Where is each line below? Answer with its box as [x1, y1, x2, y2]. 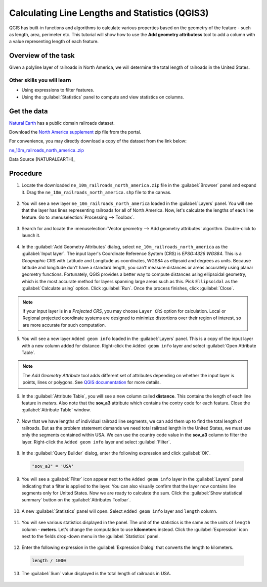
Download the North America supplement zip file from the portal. [9, 129, 141, 135]
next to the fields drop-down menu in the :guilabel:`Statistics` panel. [21, 533, 160, 539]
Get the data [9, 107, 48, 115]
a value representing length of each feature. [9, 39, 99, 45]
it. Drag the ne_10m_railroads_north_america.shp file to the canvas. [21, 189, 172, 195]
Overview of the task [9, 51, 75, 60]
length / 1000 [32, 558, 66, 564]
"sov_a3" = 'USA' [32, 463, 74, 469]
